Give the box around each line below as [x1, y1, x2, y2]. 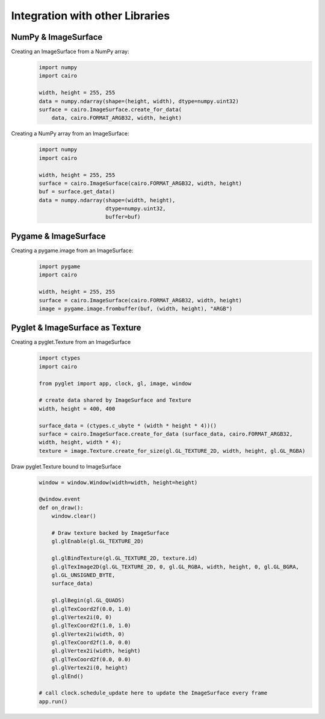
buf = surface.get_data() [39, 188, 116, 195]
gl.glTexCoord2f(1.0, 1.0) [51, 622, 132, 629]
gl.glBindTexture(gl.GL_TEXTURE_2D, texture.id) [51, 555, 198, 562]
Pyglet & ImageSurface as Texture [11, 323, 141, 333]
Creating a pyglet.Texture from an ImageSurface [11, 338, 131, 346]
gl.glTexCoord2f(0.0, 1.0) [51, 605, 132, 612]
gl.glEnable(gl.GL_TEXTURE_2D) [51, 538, 144, 545]
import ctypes [39, 355, 81, 361]
